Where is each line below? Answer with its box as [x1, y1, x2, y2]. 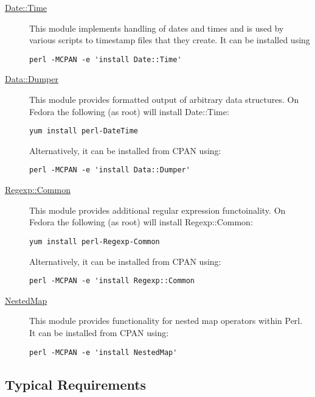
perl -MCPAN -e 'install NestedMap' [29, 348, 178, 357]
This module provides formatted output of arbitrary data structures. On [29, 93, 299, 106]
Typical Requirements [5, 374, 147, 393]
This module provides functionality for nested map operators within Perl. [29, 314, 303, 327]
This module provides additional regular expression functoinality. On [29, 203, 286, 216]
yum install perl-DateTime [29, 127, 138, 136]
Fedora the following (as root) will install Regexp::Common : [29, 216, 253, 228]
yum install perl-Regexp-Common [29, 237, 160, 246]
